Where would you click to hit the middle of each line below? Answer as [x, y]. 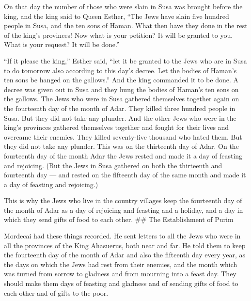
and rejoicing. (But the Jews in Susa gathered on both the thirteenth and [113, 165]
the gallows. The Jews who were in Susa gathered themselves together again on [122, 99]
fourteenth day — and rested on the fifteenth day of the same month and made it [125, 175]
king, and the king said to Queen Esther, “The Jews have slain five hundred [117, 16]
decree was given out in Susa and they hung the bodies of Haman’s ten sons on [121, 89]
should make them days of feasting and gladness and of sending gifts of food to [121, 283]
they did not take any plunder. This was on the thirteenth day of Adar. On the [121, 146]
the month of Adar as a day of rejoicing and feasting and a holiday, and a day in [124, 210]
